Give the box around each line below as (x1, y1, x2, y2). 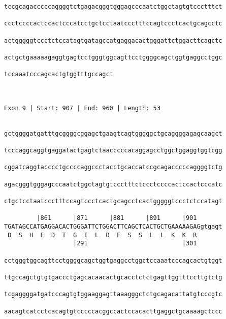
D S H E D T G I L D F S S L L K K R (8, 231, 197, 239)
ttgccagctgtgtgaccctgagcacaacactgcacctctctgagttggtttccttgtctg (4, 274, 222, 281)
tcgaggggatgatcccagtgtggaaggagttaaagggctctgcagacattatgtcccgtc (4, 291, 222, 298)
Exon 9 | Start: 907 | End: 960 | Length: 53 (4, 104, 160, 112)
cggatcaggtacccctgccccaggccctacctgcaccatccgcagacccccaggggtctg (4, 164, 222, 171)
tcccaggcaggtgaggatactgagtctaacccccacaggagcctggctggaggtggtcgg (4, 147, 222, 154)
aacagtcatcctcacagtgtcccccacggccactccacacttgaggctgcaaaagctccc (4, 307, 222, 315)
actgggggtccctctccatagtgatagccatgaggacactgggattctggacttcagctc (4, 37, 222, 44)
